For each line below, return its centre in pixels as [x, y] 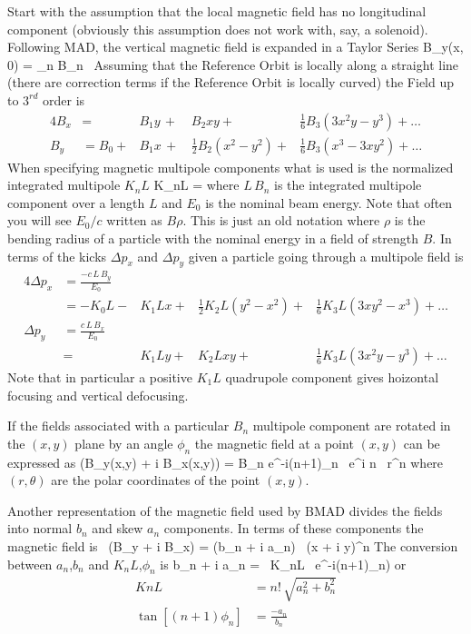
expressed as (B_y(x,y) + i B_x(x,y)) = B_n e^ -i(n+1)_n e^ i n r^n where [226, 462]
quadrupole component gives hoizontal [332, 376]
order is [64, 99]
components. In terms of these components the [294, 528]
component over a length [76, 202]
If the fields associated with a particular [118, 426]
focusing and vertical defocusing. [98, 395]
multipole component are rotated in [352, 426]
